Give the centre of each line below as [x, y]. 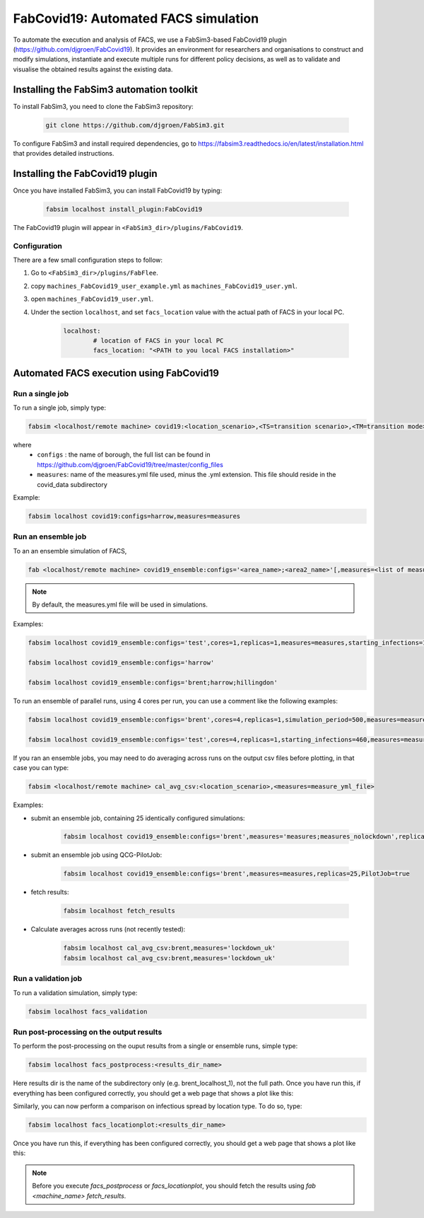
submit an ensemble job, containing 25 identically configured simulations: [138, 818]
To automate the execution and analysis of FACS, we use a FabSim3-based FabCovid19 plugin [150, 40]
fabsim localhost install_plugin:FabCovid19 [124, 209]
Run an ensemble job [50, 536]
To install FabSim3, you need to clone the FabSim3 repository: [103, 106]
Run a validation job [48, 979]
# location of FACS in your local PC [158, 340]
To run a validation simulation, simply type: [75, 993]
